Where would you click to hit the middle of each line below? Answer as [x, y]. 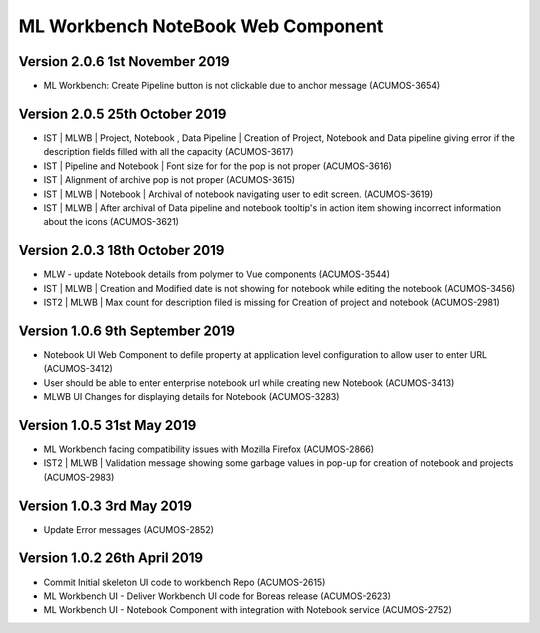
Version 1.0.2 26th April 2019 [111, 558]
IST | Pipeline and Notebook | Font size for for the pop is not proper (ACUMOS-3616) [217, 166]
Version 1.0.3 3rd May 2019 [105, 505]
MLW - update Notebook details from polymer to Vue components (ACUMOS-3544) [216, 274]
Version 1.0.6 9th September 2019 [126, 330]
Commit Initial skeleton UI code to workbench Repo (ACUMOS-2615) [184, 582]
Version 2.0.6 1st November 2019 [124, 61]
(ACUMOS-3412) [78, 369]
